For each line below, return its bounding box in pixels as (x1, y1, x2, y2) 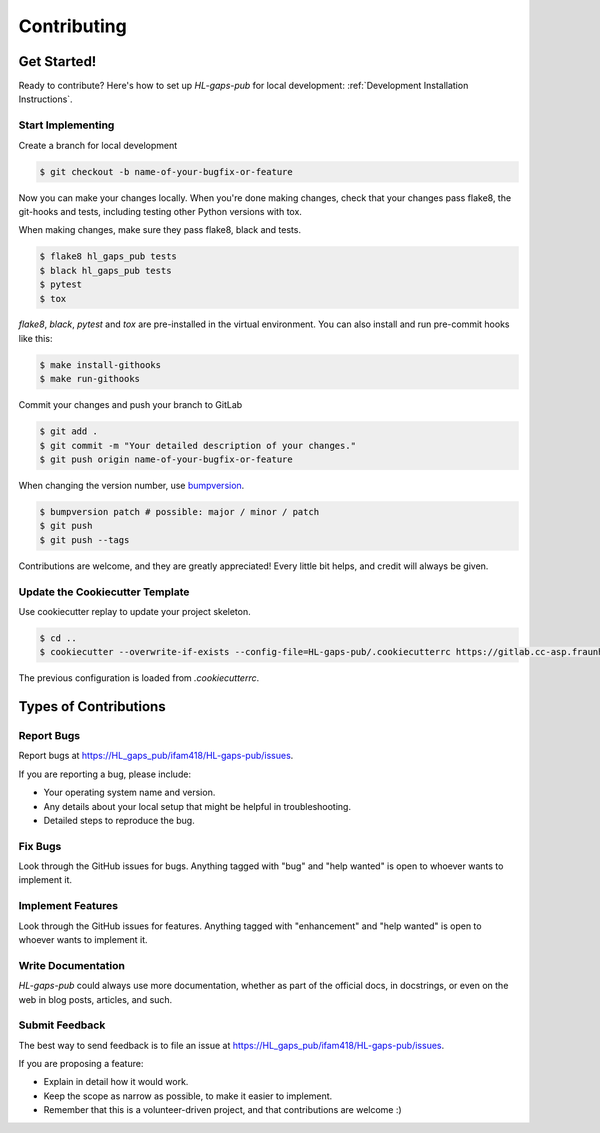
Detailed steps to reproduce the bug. (43, 814, 195, 826)
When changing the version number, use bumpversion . (18, 479, 245, 491)
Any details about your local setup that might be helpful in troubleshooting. (43, 800, 352, 812)
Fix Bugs (18, 839, 62, 853)
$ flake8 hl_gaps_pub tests (39, 251, 177, 262)
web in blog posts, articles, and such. (18, 993, 173, 1005)
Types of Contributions (18, 698, 166, 715)
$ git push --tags (39, 534, 130, 545)
